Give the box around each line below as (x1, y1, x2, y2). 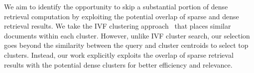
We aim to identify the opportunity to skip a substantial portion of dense (4, 1, 228, 11)
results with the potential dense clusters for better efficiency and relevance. (4, 59, 233, 70)
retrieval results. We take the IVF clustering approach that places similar (4, 21, 231, 31)
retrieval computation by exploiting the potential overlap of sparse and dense (4, 11, 239, 21)
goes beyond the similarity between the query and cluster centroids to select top (4, 40, 249, 50)
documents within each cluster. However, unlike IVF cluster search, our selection (4, 30, 250, 40)
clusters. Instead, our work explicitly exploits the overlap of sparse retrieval (4, 49, 234, 60)
